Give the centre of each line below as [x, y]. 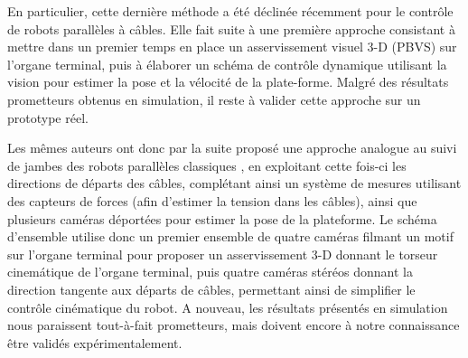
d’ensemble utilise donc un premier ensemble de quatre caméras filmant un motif [230, 236]
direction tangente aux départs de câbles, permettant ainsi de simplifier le [211, 289]
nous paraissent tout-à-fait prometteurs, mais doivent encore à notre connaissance [234, 325]
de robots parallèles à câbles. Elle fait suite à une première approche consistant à [231, 28]
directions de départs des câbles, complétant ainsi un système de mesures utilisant [234, 183]
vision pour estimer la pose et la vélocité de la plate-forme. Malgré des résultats [228, 82]
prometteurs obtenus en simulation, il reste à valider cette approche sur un [214, 99]
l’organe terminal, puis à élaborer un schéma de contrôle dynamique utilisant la [227, 64]
